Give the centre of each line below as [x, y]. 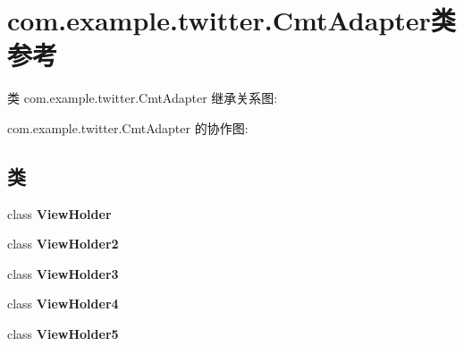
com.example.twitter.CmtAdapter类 [232, 20]
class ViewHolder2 [63, 244]
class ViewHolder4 [63, 304]
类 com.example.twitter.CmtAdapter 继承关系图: [143, 98]
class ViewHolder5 [63, 334]
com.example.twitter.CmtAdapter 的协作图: [128, 127]
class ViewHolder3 [63, 273]
